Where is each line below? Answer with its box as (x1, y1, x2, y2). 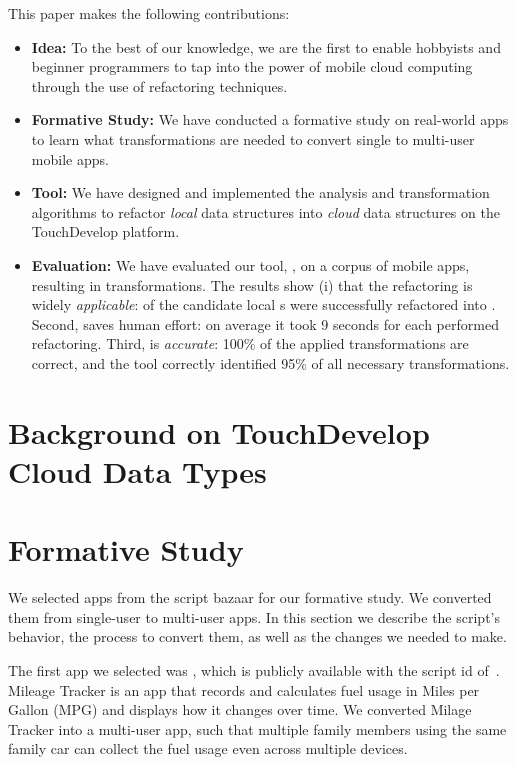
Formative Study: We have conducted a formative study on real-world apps (31, 109, 509, 130)
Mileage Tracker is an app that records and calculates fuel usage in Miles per (8, 679, 480, 700)
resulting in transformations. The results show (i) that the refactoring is (31, 274, 473, 295)
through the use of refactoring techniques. (31, 75, 288, 96)
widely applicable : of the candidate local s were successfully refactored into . (31, 294, 496, 315)
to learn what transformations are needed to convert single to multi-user (31, 128, 475, 149)
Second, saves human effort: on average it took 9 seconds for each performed (31, 313, 499, 334)
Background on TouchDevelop (8, 411, 430, 452)
